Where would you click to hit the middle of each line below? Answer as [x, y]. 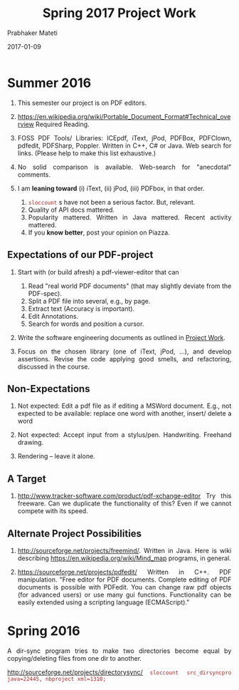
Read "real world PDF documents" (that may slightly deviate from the [130, 286]
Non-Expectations [49, 389]
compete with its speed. [53, 511]
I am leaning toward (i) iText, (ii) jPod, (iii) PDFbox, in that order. [111, 188]
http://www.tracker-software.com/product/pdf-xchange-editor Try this [124, 496]
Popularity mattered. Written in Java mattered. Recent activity [130, 217]
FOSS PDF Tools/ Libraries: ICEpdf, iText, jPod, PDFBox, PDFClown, [124, 138]
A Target [27, 479]
